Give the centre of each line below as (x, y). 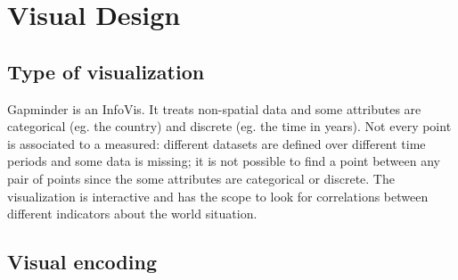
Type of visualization (106, 71)
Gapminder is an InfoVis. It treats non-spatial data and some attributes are (214, 108)
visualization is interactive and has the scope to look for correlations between (218, 196)
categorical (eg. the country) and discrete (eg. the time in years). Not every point (229, 126)
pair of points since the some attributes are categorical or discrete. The (201, 178)
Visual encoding (82, 262)
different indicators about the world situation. (132, 214)
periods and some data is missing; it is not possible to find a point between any (224, 161)
